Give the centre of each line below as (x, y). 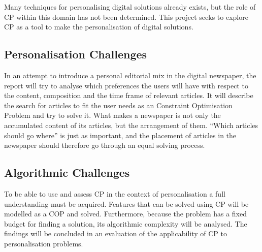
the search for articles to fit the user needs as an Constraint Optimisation (118, 105)
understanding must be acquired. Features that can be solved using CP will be (126, 203)
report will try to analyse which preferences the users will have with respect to (126, 85)
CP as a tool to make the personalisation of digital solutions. (99, 27)
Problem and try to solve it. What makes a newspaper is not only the (112, 115)
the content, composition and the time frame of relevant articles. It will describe (129, 95)
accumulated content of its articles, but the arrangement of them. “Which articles (131, 125)
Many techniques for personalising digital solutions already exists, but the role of (130, 7)
